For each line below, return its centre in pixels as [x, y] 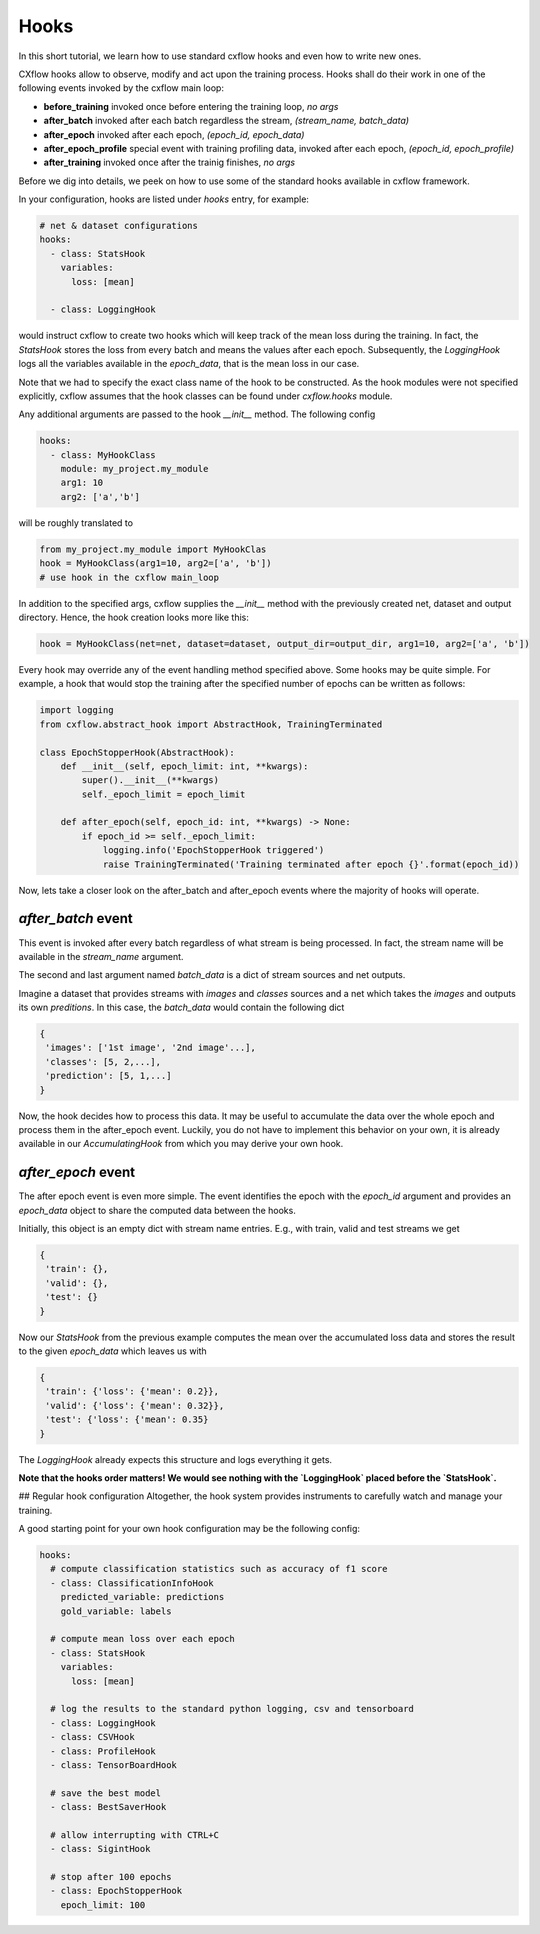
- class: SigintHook [100, 1849]
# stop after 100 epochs [111, 1877]
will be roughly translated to [76, 522]
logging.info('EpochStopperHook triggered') [213, 850]
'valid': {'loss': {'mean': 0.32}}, [135, 1405]
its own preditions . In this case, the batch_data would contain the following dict [181, 1007]
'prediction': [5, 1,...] [108, 1076]
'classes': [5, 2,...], [103, 1061]
